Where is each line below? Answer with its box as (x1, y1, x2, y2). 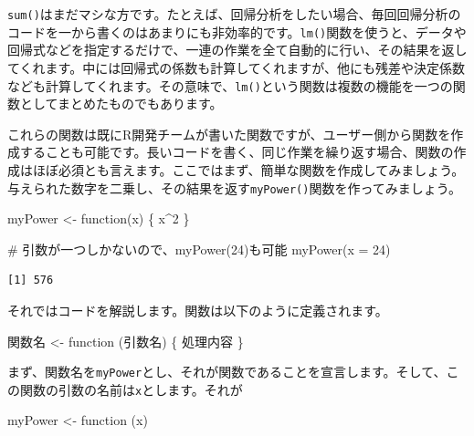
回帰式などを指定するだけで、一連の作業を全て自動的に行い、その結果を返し (7, 40, 468, 59)
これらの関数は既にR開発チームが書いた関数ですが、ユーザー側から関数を (7, 124, 451, 143)
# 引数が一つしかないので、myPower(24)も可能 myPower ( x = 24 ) (7, 239, 391, 258)
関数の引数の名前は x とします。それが (19, 379, 243, 399)
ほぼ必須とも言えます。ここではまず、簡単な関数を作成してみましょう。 (32, 160, 465, 179)
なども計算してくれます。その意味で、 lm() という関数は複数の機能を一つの (7, 76, 453, 95)
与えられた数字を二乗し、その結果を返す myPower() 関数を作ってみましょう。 (7, 178, 461, 197)
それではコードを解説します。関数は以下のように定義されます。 (7, 300, 388, 319)
